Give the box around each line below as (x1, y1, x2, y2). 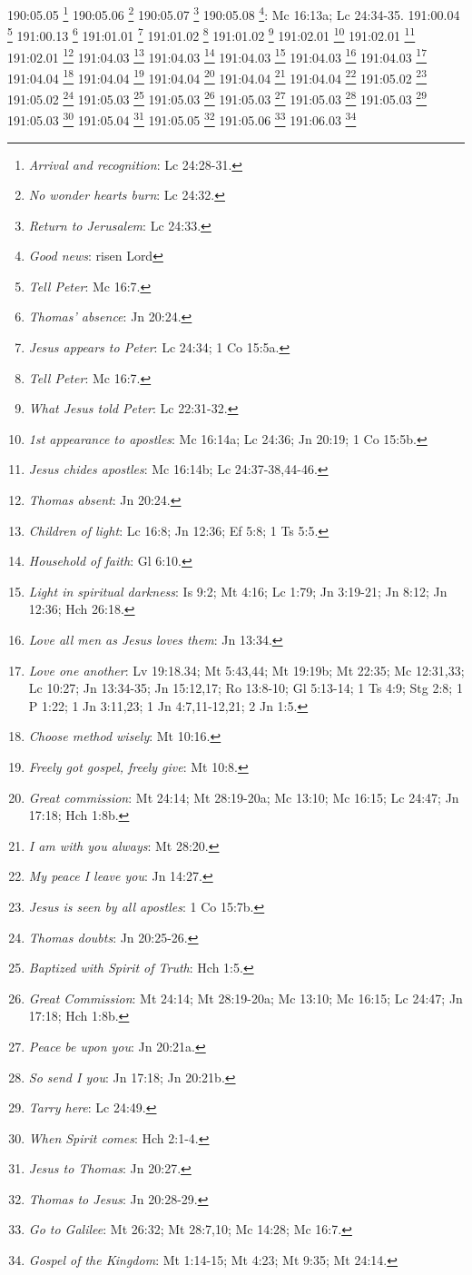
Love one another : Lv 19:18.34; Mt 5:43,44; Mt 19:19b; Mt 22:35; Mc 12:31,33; (28, 660, 465, 679)
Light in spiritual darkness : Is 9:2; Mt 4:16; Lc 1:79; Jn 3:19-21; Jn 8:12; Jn (28, 581, 447, 600)
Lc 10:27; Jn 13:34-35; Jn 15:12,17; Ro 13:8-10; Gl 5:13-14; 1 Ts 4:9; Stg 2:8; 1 (28, 678, 463, 697)
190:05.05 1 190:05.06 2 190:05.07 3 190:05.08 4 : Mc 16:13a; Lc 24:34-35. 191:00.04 (7, 3, 460, 24)
